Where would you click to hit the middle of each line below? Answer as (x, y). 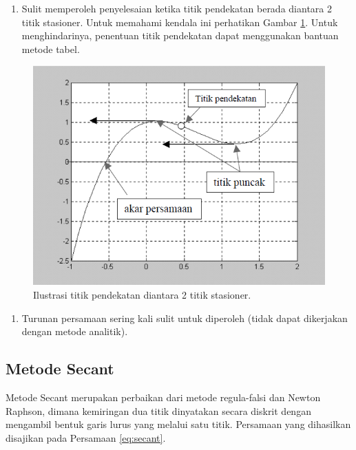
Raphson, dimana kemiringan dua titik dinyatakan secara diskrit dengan (158, 410)
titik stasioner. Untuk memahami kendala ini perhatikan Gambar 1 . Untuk (180, 22)
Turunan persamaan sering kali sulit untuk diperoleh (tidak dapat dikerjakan (185, 318)
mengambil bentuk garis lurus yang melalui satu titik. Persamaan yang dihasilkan (178, 424)
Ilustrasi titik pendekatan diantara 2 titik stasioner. (142, 295)
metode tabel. (51, 49)
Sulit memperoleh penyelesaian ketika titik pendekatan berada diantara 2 (177, 8)
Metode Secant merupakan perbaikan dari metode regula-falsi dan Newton (163, 397)
